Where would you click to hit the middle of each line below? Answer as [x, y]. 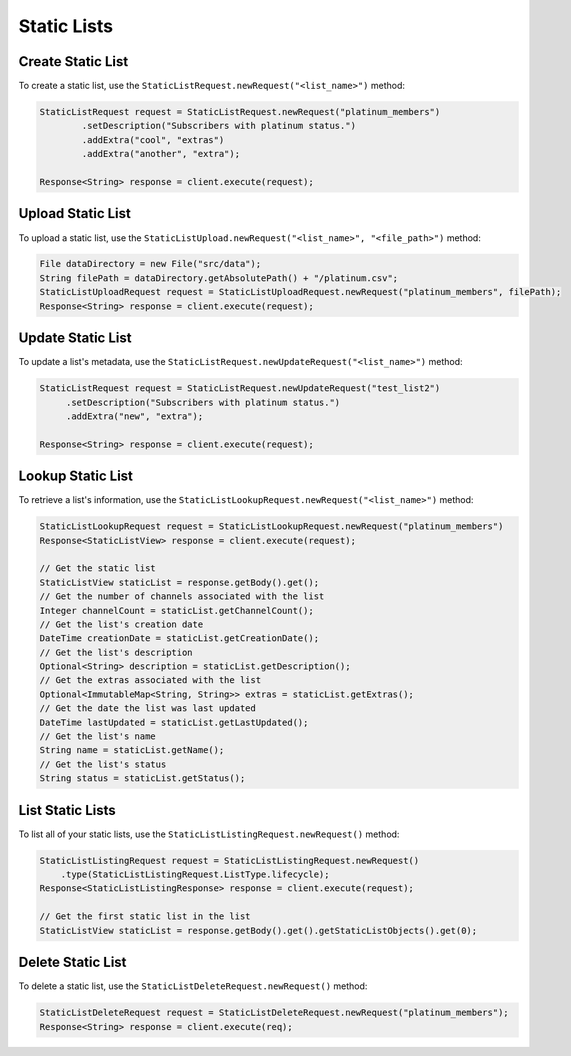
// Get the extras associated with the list [150, 680]
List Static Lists [67, 810]
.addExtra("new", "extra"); [134, 416]
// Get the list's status [103, 764]
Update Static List [75, 338]
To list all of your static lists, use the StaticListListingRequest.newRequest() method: [209, 834]
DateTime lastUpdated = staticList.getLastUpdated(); [174, 722]
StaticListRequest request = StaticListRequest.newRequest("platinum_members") [240, 112]
